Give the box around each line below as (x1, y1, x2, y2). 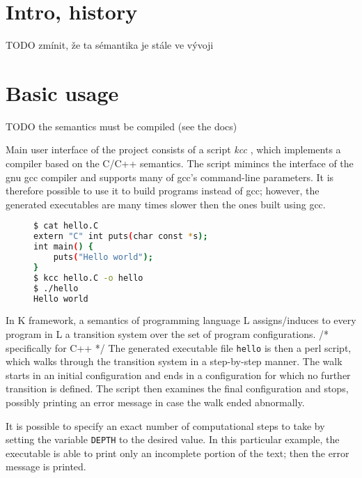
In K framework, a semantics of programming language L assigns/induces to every (6, 313, 356, 327)
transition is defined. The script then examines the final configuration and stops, (6, 381, 349, 396)
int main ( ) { (33, 242, 93, 252)
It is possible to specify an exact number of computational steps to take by (6, 418, 325, 433)
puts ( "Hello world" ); (53, 252, 153, 263)
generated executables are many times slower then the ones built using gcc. (6, 196, 326, 211)
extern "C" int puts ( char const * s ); (33, 231, 208, 242)
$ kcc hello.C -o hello (33, 272, 143, 283)
